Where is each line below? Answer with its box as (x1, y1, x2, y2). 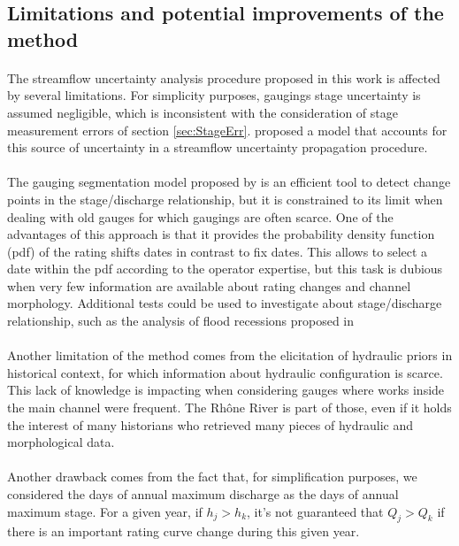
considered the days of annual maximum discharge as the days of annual (7, 485, 399, 504)
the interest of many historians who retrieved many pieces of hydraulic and (7, 415, 414, 434)
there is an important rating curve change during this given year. (7, 522, 360, 541)
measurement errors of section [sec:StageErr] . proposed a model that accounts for (7, 120, 448, 139)
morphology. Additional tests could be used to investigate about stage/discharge (7, 294, 442, 312)
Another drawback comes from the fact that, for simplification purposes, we (7, 467, 417, 486)
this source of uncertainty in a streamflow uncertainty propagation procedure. (7, 138, 428, 157)
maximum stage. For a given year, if (7, 502, 203, 520)
